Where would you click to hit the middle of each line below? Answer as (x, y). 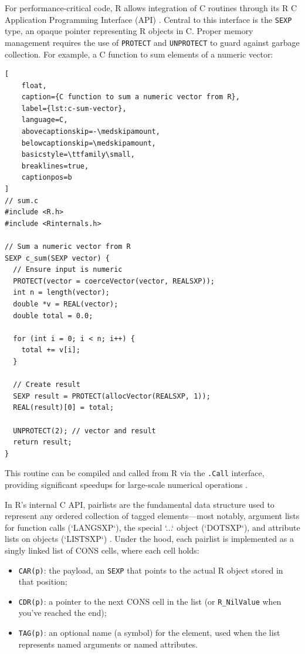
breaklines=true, (55, 166)
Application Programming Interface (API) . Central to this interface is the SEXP (148, 19)
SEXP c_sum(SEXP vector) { (57, 258)
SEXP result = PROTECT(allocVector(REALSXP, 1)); (112, 396)
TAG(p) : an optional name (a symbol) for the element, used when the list (149, 632)
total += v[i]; (51, 350)
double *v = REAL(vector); (66, 304)
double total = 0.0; (53, 316)
